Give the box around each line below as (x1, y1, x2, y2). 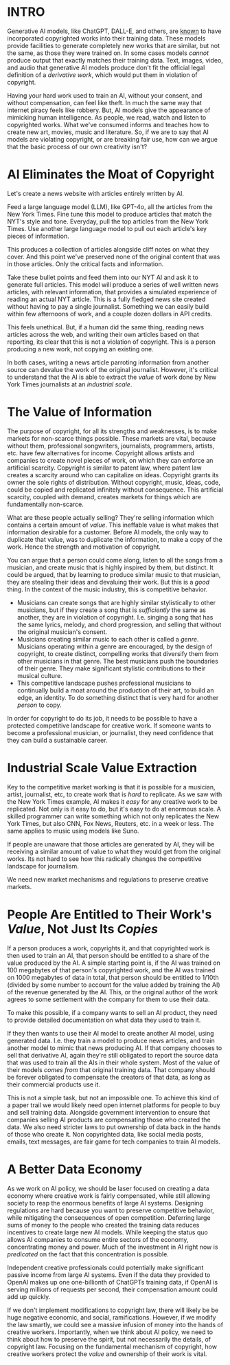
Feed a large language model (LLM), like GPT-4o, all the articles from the (7, 202, 213, 210)
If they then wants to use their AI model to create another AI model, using (7, 1029, 214, 1037)
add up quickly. (7, 1292, 51, 1300)
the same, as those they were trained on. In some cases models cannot (7, 49, 209, 57)
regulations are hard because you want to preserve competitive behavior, (7, 1206, 214, 1214)
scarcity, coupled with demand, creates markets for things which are (7, 492, 201, 501)
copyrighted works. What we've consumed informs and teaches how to (7, 120, 209, 129)
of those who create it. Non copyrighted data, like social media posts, (7, 1130, 204, 1138)
